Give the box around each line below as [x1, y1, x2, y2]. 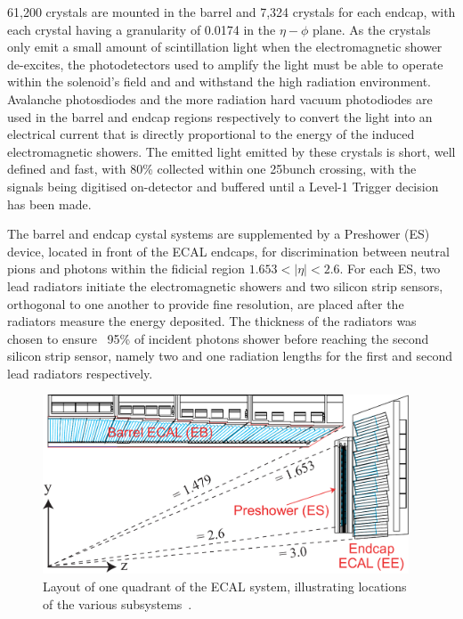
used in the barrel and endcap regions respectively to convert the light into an [7, 107, 433, 126]
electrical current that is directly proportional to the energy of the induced [7, 125, 415, 143]
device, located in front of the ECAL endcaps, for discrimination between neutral [7, 241, 450, 260]
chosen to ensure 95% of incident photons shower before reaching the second [7, 329, 429, 347]
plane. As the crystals [312, 20, 431, 38]
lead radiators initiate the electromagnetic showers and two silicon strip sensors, [7, 276, 443, 295]
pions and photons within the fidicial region [7, 259, 246, 278]
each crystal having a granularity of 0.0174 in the [7, 20, 276, 38]
